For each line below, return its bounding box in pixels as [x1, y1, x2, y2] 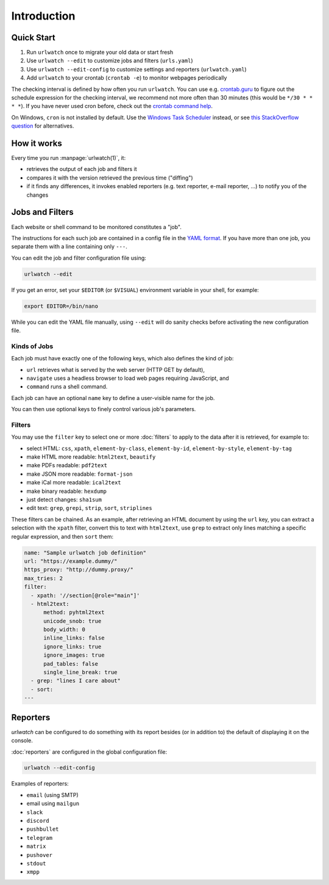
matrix [26, 843, 46, 850]
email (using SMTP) [26, 791, 79, 798]
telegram [26, 834, 53, 841]
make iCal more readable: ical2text [26, 479, 121, 486]
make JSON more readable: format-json [26, 470, 133, 478]
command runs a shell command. [26, 383, 108, 390]
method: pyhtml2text [43, 609, 105, 616]
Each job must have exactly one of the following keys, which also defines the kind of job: [11, 355, 234, 362]
